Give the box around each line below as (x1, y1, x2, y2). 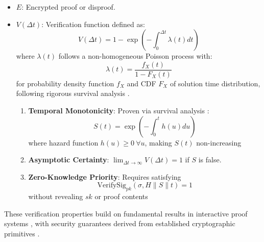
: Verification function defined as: (41, 18, 145, 29)
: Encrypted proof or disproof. (21, 2, 115, 12)
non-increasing (196, 137, 242, 148)
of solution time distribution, (170, 78, 260, 88)
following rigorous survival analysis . (16, 88, 130, 99)
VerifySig (97, 182, 127, 189)
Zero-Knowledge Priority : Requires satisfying (28, 171, 181, 182)
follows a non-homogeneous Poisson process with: (58, 51, 212, 61)
